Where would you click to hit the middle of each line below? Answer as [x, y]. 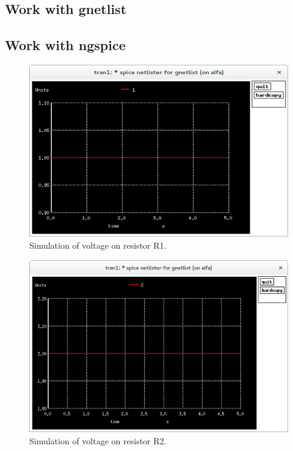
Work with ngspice [65, 45]
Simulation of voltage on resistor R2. [98, 440]
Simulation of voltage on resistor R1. [98, 245]
